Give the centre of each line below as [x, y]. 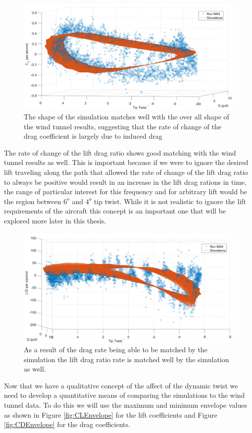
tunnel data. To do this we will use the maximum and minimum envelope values [126, 405]
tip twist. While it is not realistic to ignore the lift [170, 201]
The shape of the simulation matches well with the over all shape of [126, 117]
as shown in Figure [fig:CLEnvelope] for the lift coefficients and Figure [111, 414]
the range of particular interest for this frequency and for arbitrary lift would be [126, 191]
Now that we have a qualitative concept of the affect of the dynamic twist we [121, 385]
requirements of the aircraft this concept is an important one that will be [115, 211]
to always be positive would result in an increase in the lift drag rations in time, [126, 182]
